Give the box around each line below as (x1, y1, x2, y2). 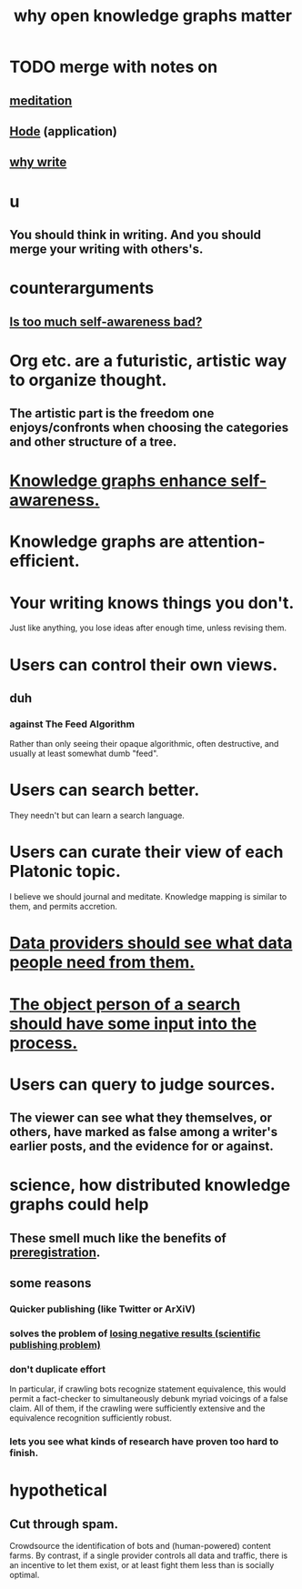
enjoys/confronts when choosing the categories (9, 420, 289, 436)
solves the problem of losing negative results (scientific (9, 1327, 261, 1340)
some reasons (9, 1275, 92, 1292)
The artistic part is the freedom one (9, 406, 215, 421)
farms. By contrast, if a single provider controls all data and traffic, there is (9, 1550, 288, 1561)
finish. (9, 1447, 39, 1460)
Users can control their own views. (9, 654, 278, 675)
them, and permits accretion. (9, 901, 118, 912)
